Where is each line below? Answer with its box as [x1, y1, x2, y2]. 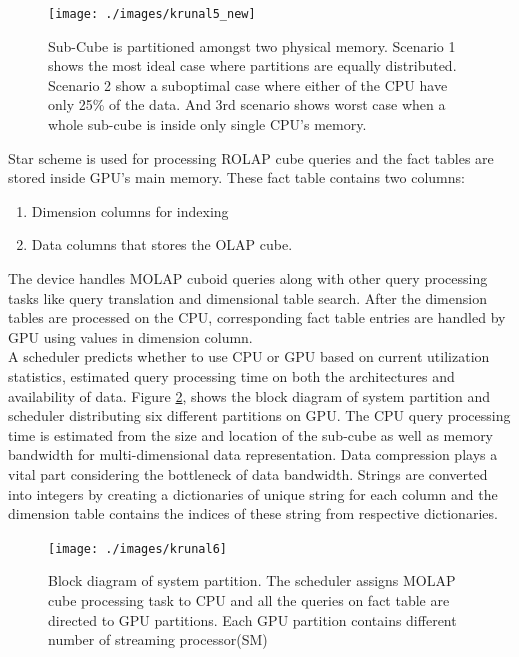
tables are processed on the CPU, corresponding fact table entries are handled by [8, 307, 506, 328]
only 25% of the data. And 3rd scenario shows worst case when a [48, 94, 446, 115]
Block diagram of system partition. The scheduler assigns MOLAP [48, 570, 456, 591]
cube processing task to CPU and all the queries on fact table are [48, 589, 450, 610]
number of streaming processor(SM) [48, 629, 268, 650]
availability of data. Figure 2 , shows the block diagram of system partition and [8, 385, 491, 406]
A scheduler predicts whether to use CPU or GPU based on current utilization [8, 346, 490, 367]
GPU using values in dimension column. [8, 326, 253, 347]
